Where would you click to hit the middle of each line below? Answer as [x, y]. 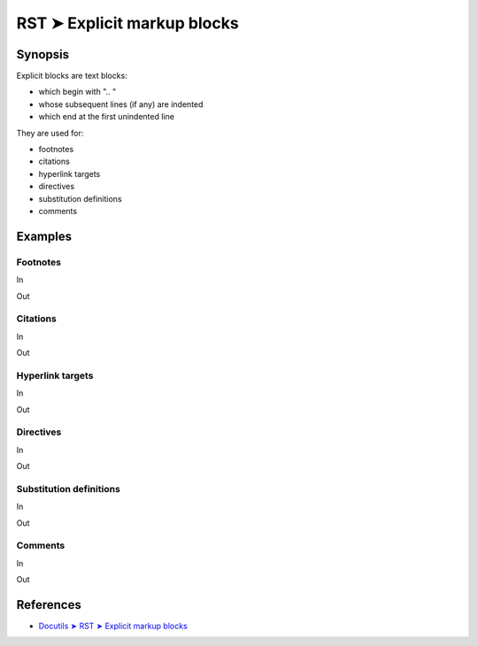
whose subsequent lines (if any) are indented [121, 104]
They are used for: [50, 133]
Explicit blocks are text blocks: [72, 76]
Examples [44, 236]
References [49, 605]
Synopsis [43, 54]
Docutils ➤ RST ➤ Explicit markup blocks [113, 626]
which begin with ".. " [77, 92]
